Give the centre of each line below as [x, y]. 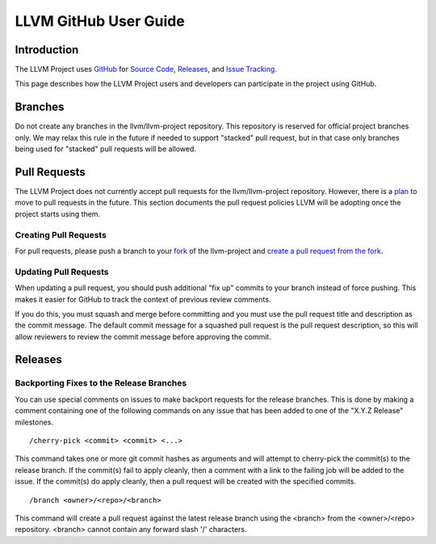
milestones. [34, 422]
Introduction [47, 50]
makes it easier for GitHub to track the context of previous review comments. [143, 299]
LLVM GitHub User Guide [100, 21]
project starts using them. [58, 213]
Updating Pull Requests [62, 272]
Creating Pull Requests [61, 234]
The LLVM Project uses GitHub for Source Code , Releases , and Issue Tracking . [146, 70]
